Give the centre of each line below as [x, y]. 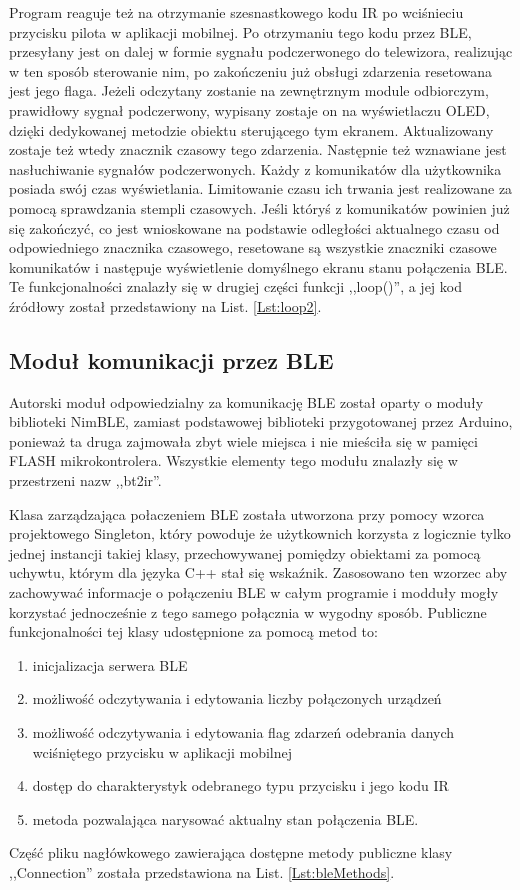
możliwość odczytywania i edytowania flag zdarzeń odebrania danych [243, 732]
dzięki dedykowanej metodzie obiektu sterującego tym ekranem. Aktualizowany [251, 129]
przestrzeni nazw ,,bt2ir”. [85, 480]
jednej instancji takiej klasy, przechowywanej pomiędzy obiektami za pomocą [245, 552]
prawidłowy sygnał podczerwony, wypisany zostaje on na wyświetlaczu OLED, [249, 109]
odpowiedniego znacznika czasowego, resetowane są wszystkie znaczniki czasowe [253, 247]
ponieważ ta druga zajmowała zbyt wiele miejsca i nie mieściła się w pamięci [243, 440]
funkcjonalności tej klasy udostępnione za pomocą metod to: [193, 631]
